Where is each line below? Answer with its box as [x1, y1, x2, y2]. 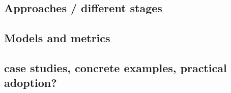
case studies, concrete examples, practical [4, 59, 227, 75]
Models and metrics [4, 30, 110, 46]
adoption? [4, 75, 57, 90]
